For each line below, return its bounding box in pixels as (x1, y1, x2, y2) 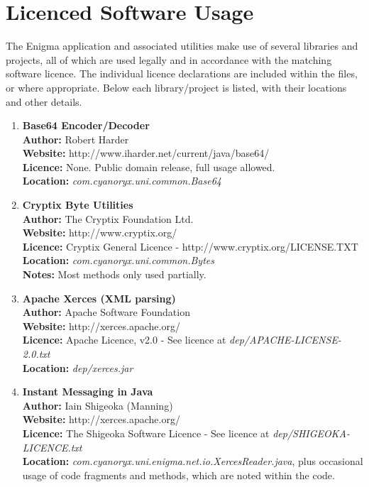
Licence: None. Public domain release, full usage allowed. (22, 159, 275, 174)
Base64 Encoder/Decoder (22, 118, 150, 133)
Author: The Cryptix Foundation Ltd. (22, 211, 194, 226)
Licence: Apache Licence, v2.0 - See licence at (22, 332, 226, 347)
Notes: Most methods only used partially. (22, 267, 206, 282)
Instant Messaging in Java (22, 384, 153, 399)
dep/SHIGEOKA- (272, 425, 350, 440)
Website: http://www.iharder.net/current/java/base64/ (22, 146, 270, 160)
